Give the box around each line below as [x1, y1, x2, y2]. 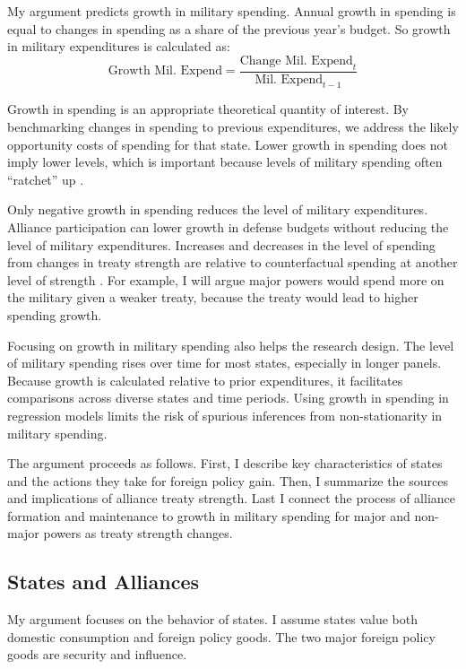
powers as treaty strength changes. [43, 524, 233, 543]
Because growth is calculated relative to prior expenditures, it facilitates [7, 370, 403, 389]
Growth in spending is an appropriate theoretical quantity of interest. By [7, 100, 409, 118]
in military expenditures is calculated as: [7, 37, 230, 56]
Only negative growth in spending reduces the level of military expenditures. [7, 200, 428, 219]
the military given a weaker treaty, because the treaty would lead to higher [7, 288, 419, 307]
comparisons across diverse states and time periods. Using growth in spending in [7, 388, 449, 407]
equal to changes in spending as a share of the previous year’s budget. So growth [7, 19, 451, 38]
